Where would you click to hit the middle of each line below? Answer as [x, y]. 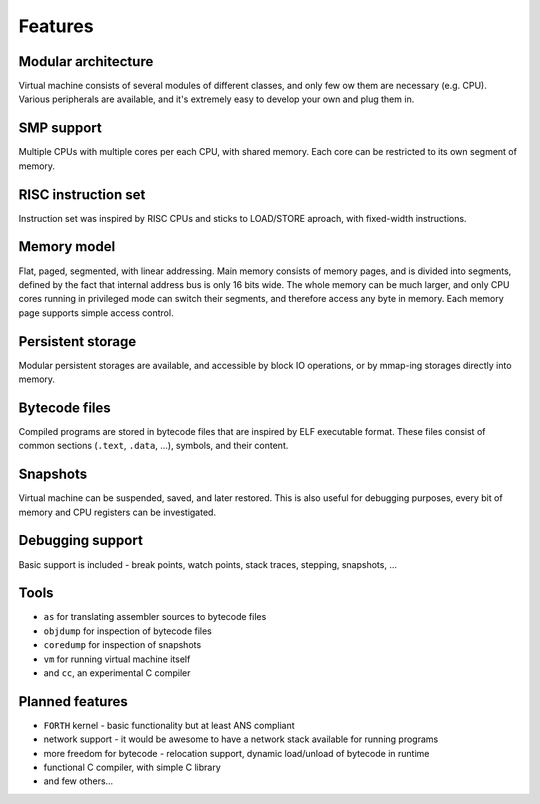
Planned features [73, 701]
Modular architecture [86, 61]
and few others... [78, 781]
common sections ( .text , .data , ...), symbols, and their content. [153, 446]
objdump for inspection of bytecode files [127, 631]
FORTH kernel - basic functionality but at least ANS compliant [169, 725]
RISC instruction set [82, 194]
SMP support [60, 128]
